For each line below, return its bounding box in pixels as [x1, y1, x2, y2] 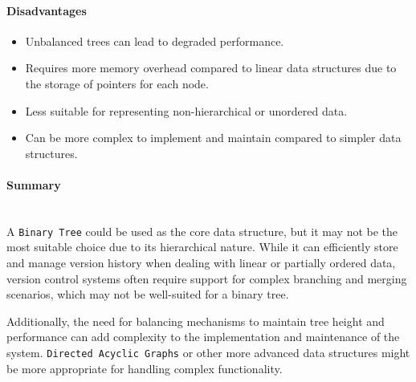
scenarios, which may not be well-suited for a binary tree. [6, 286, 289, 303]
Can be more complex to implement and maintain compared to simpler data [25, 129, 402, 146]
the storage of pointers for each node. [25, 75, 209, 91]
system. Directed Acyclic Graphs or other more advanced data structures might [6, 343, 410, 360]
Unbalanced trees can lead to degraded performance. [25, 32, 284, 49]
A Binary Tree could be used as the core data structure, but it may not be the [6, 222, 398, 239]
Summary [6, 176, 61, 193]
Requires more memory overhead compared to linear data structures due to [25, 59, 397, 76]
